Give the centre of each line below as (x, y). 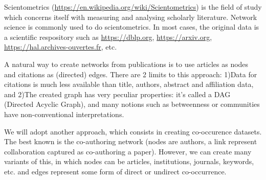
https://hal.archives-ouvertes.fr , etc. (61, 47)
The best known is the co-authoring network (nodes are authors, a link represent (131, 141)
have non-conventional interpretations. (64, 114)
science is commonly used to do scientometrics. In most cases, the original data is (132, 27)
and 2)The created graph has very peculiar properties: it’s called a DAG (117, 94)
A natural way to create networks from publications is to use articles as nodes (126, 64)
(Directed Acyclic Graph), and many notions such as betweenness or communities (132, 104)
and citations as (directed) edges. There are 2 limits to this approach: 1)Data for (131, 74)
